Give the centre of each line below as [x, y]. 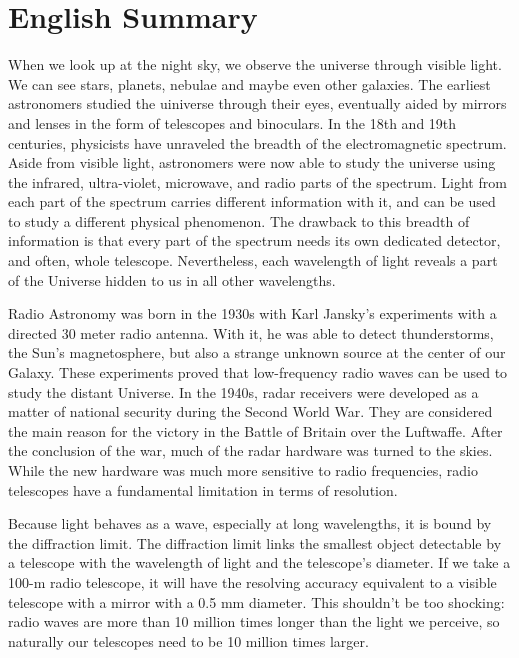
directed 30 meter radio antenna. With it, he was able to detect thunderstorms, [251, 332]
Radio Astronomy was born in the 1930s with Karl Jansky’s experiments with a [252, 313]
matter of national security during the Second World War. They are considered [250, 411]
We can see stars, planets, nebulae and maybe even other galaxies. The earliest [249, 83]
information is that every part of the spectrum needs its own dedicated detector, [254, 240]
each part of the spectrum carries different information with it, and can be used [252, 201]
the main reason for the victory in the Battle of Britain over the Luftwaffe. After [255, 430]
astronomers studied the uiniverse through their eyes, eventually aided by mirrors [257, 103]
